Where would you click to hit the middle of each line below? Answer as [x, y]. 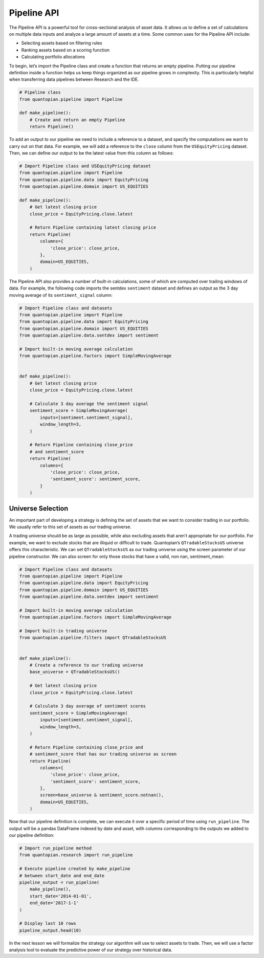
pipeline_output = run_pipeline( [59, 882]
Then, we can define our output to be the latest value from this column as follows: [91, 153]
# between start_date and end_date [62, 876]
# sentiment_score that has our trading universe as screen [103, 754]
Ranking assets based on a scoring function [66, 50]
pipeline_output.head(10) [50, 930]
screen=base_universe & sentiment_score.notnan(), [102, 795]
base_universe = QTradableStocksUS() [75, 672]
